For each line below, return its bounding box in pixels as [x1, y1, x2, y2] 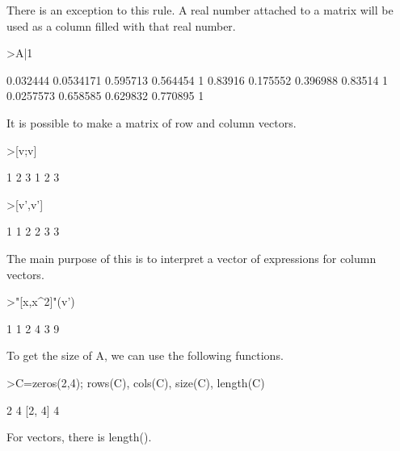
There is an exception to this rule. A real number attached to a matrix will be [6, 2, 394, 18]
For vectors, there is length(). [6, 428, 152, 445]
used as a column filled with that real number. [6, 17, 236, 34]
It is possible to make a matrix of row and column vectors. [6, 114, 297, 131]
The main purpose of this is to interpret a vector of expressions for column [6, 249, 377, 266]
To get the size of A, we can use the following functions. [6, 347, 284, 364]
